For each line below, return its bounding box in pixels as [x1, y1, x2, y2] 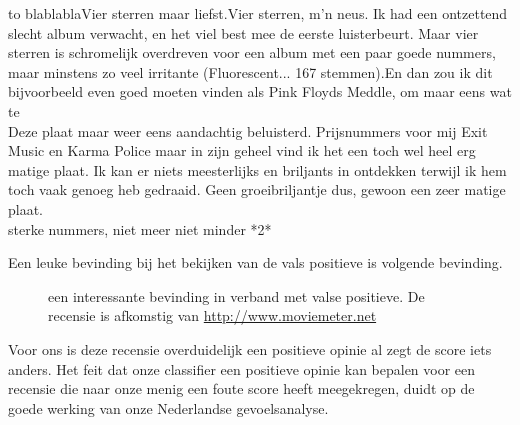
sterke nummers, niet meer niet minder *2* [8, 218, 272, 239]
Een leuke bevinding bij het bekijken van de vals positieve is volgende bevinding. [8, 252, 503, 273]
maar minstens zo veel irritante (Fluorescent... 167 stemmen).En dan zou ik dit [8, 61, 493, 82]
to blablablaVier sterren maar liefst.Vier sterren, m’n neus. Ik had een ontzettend [8, 3, 508, 23]
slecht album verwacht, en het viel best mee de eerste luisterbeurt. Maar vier [8, 22, 479, 43]
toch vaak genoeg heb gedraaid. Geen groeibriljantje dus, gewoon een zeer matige [8, 179, 506, 200]
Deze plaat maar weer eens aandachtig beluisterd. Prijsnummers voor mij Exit [8, 120, 488, 141]
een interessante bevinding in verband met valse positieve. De [48, 285, 425, 306]
